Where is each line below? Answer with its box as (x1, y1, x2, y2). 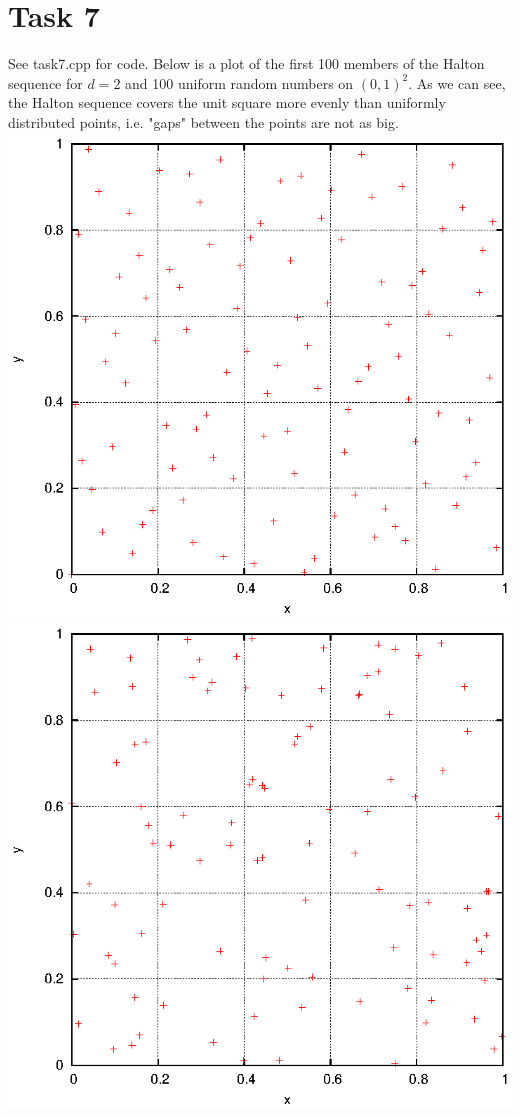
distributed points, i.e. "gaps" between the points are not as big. (8, 111, 399, 132)
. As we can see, (408, 72, 506, 93)
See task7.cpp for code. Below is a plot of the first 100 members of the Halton (8, 53, 485, 74)
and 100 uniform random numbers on (125, 72, 354, 93)
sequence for (8, 72, 83, 93)
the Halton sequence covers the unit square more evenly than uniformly (8, 92, 446, 113)
